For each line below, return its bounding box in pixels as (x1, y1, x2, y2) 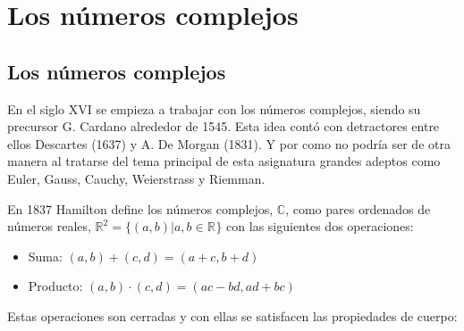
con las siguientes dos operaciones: (226, 217, 414, 236)
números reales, (7, 217, 91, 236)
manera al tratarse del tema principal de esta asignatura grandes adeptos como (7, 152, 441, 170)
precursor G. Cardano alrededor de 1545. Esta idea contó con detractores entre (7, 117, 440, 136)
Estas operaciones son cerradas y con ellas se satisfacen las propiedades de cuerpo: (7, 306, 458, 325)
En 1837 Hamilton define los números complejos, (7, 199, 274, 218)
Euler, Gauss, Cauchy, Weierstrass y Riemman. (7, 169, 266, 187)
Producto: (28, 277, 83, 295)
